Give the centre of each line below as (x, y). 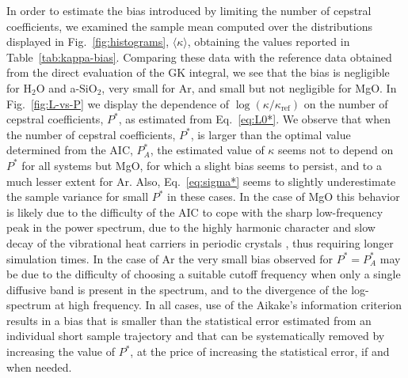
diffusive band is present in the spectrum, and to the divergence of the (177, 289)
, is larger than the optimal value (271, 134)
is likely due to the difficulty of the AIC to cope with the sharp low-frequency (195, 212)
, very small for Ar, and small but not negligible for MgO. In (249, 87)
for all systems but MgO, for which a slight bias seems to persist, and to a (202, 165)
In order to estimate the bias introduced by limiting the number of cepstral (189, 10)
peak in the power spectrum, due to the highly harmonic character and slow (191, 227)
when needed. (39, 367)
